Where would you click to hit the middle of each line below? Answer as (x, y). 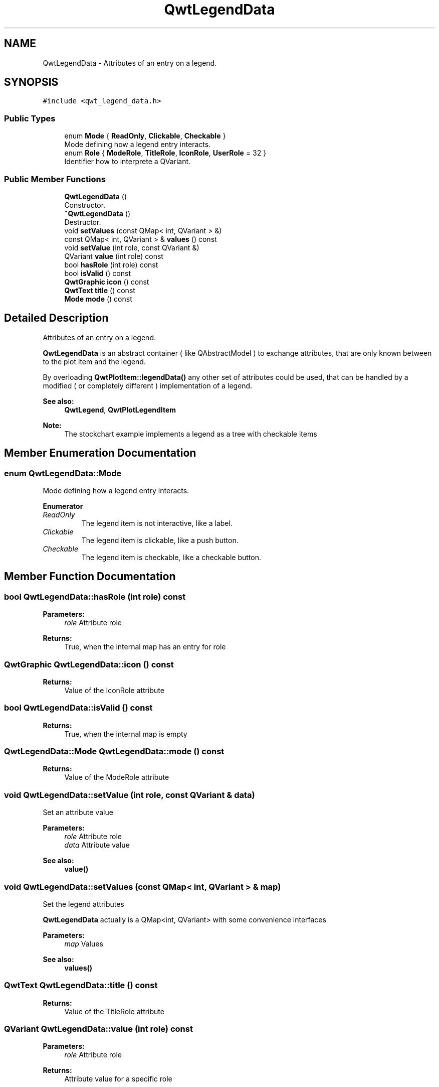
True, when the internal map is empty (126, 734)
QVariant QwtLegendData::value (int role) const (98, 1029)
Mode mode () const (98, 299)
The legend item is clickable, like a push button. (160, 540)
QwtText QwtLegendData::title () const (81, 985)
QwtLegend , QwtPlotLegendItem (120, 410)
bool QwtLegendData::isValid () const (78, 708)
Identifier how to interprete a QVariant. (128, 162)
